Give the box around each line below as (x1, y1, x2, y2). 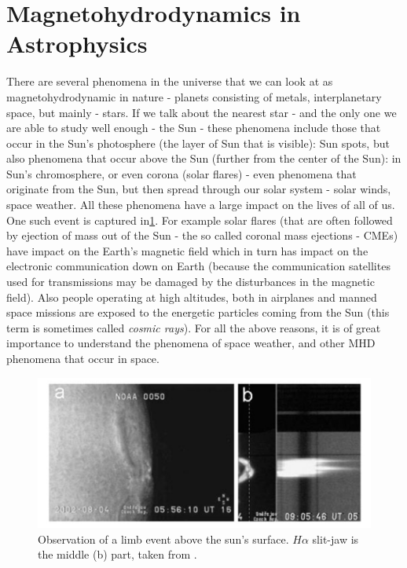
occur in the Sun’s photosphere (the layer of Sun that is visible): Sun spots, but (6, 134, 390, 151)
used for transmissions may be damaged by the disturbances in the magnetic (6, 273, 375, 290)
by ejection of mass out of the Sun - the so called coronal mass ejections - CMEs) (6, 227, 398, 244)
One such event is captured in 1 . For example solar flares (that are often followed (6, 211, 393, 228)
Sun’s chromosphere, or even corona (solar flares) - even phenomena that (6, 165, 357, 181)
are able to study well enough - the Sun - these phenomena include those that (6, 119, 381, 136)
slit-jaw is (312, 530, 359, 547)
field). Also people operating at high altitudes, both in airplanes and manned (6, 288, 377, 305)
